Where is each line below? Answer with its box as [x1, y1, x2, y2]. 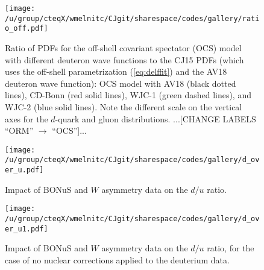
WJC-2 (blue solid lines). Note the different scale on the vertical [5, 100, 242, 113]
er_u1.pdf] [5, 224, 48, 233]
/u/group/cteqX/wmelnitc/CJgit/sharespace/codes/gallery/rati [5, 14, 260, 23]
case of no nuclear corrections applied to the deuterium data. [5, 253, 230, 266]
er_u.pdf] [5, 166, 44, 175]
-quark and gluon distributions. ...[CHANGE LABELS [55, 112, 256, 125]
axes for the [5, 112, 48, 125]
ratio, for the [207, 242, 254, 254]
